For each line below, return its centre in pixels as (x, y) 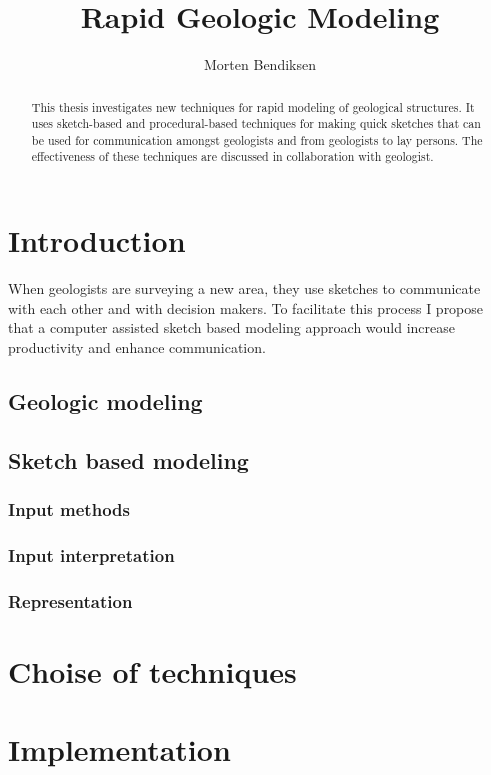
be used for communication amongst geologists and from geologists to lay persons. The (257, 139)
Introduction (97, 240)
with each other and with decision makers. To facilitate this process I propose (246, 307)
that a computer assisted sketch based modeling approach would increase (231, 327)
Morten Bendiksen (260, 64)
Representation (70, 600)
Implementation (119, 749)
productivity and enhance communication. (137, 346)
